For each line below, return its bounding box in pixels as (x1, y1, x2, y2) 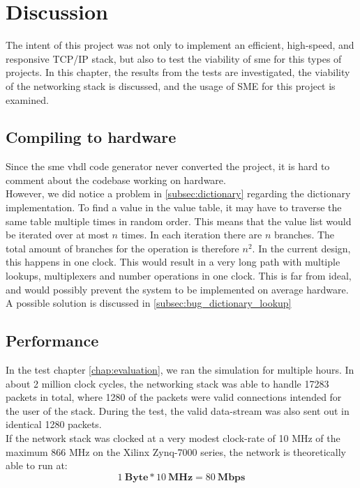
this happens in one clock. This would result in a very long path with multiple (6, 254, 340, 269)
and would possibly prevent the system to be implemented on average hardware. (6, 282, 349, 296)
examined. (6, 92, 49, 107)
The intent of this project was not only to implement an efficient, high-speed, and (6, 38, 354, 52)
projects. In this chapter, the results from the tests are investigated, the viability (6, 65, 350, 79)
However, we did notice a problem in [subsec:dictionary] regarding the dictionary (6, 186, 351, 201)
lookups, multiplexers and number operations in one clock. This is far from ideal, (6, 268, 352, 283)
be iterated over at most (6, 227, 109, 242)
